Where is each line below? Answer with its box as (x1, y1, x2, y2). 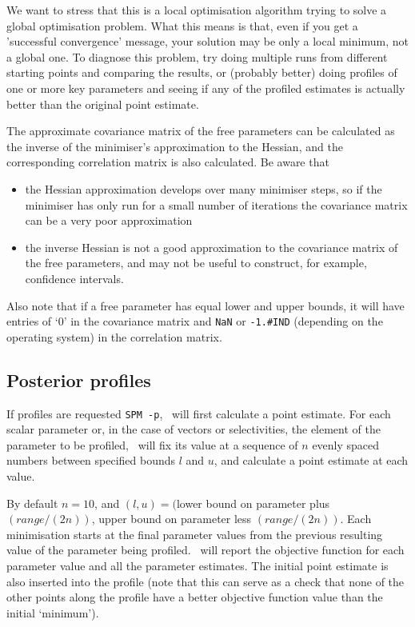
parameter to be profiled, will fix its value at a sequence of (6, 436, 298, 453)
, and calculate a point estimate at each (213, 452, 409, 469)
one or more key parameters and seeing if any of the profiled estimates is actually (6, 79, 405, 96)
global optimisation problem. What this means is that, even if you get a (6, 17, 358, 34)
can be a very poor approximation (25, 212, 193, 229)
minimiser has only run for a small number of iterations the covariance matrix (25, 196, 408, 213)
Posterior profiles (6, 367, 151, 392)
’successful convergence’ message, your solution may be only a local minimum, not (6, 33, 409, 50)
